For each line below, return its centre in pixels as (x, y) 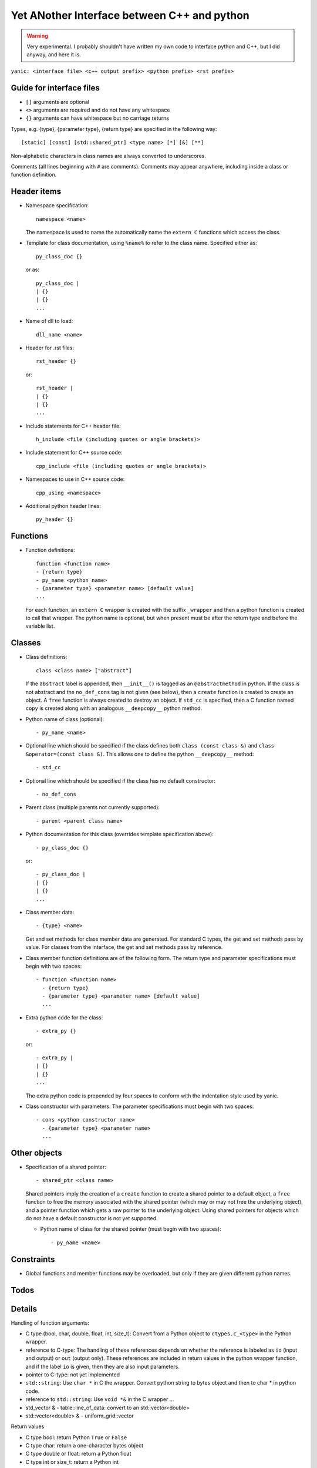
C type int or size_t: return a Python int (72, 1462)
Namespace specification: (57, 206)
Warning (37, 36)
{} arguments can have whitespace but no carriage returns (97, 118)
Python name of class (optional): (65, 719)
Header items (36, 192)
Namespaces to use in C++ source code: (75, 479)
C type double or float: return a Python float (78, 1454)
